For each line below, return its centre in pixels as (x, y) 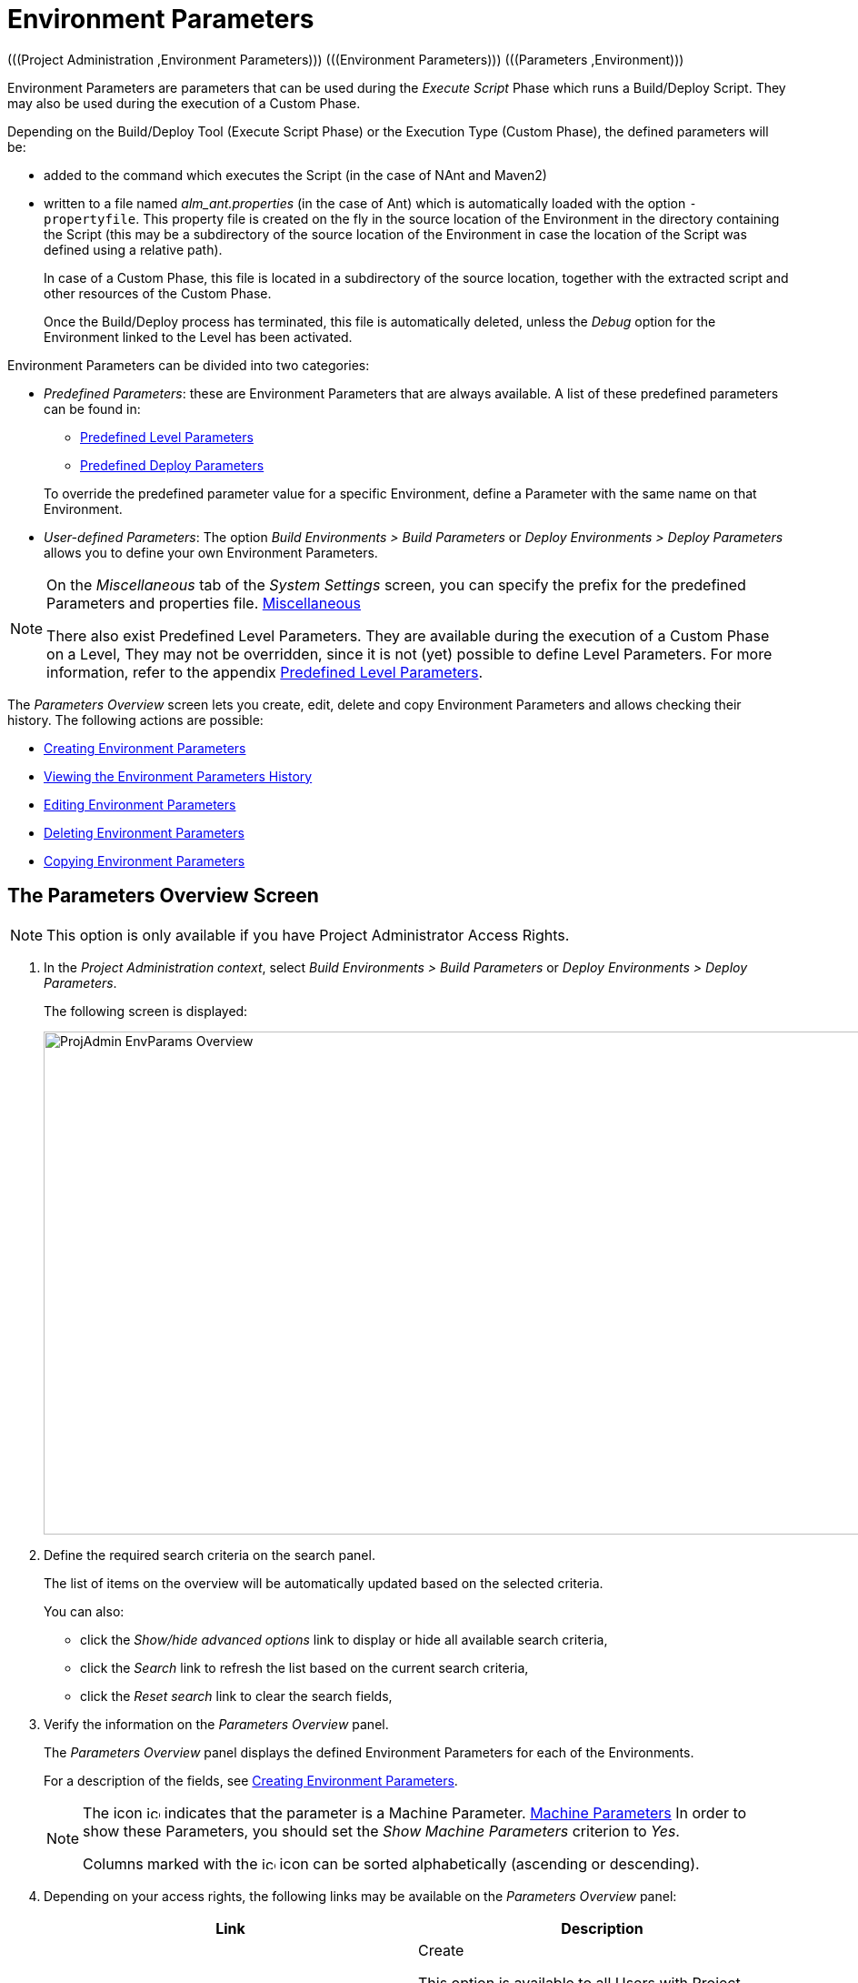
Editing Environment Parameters (140, 804)
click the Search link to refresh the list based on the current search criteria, (304, 1667)
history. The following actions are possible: (135, 720)
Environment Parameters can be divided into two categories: (189, 365)
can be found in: (92, 408)
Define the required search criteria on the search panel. (210, 1555)
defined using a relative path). (133, 249)
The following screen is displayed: (146, 1011)
